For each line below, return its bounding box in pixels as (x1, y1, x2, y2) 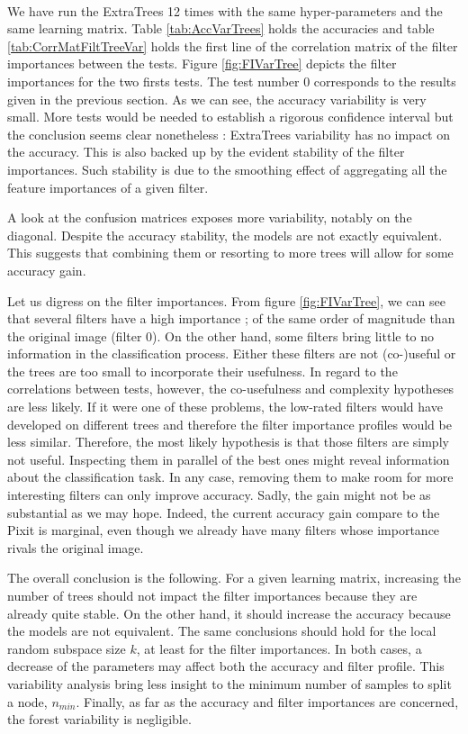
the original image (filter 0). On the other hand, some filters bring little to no (7, 326, 435, 345)
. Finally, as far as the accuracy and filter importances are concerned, (76, 692, 459, 711)
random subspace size (7, 639, 126, 657)
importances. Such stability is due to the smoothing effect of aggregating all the (7, 159, 447, 178)
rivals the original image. (7, 538, 144, 557)
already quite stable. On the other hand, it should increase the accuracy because (7, 603, 451, 622)
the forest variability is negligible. (7, 710, 192, 729)
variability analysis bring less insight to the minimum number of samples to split (7, 674, 452, 693)
